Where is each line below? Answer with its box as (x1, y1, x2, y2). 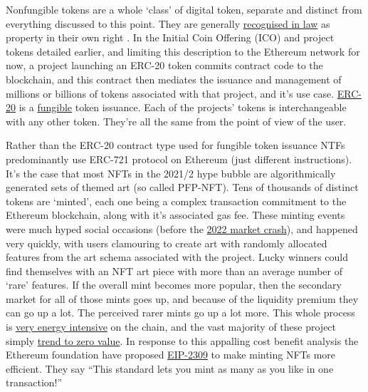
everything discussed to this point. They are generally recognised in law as (6, 16, 330, 31)
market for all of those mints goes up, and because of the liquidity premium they (6, 291, 359, 306)
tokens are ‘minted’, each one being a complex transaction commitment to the (6, 193, 347, 208)
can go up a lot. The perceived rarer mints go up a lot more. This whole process (6, 305, 355, 320)
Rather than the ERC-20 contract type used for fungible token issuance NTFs (6, 138, 345, 153)
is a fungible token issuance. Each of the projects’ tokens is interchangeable (19, 100, 347, 115)
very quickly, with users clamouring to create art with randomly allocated (6, 235, 327, 250)
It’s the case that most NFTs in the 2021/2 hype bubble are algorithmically (6, 165, 336, 180)
